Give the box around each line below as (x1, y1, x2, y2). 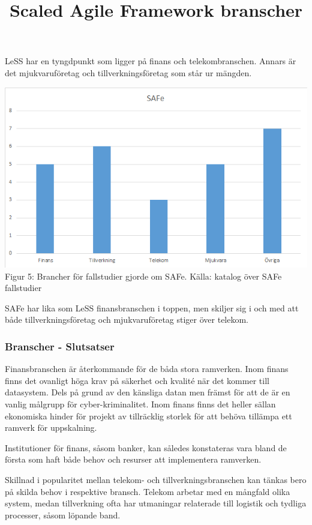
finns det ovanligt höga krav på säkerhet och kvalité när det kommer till (5, 374, 269, 386)
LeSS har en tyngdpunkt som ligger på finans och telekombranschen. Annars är (5, 55, 296, 67)
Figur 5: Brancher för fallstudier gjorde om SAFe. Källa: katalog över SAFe (5, 269, 282, 282)
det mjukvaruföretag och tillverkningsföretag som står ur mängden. (5, 66, 252, 79)
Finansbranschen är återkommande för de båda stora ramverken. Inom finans (5, 362, 289, 375)
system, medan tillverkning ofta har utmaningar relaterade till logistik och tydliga (5, 497, 307, 509)
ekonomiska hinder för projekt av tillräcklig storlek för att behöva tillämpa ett (5, 409, 292, 422)
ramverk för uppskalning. (5, 421, 97, 434)
